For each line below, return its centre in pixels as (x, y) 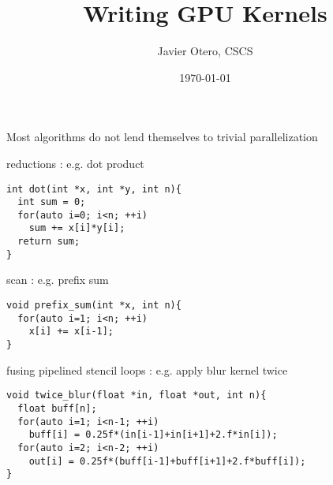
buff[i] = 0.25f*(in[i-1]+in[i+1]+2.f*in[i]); (153, 435)
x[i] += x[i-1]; (71, 332)
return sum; (49, 242)
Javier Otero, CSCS (205, 51)
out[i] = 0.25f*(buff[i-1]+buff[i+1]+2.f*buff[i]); (167, 461)
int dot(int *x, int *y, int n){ (94, 189)
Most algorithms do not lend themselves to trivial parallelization (162, 137)
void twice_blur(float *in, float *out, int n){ (137, 395)
